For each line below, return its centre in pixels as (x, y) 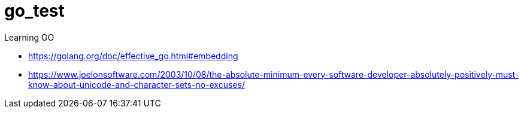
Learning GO (29, 37)
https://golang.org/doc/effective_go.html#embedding (133, 56)
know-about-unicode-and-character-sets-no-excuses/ (137, 84)
